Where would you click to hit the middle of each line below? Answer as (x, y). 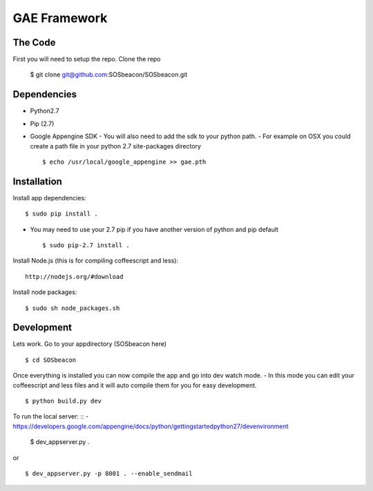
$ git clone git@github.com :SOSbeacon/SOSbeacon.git (109, 75)
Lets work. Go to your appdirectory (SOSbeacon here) (90, 344)
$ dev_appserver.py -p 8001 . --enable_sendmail (109, 473)
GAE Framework (60, 18)
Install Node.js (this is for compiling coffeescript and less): (96, 261)
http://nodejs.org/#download (74, 277)
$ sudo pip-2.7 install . (86, 245)
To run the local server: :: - (51, 416)
